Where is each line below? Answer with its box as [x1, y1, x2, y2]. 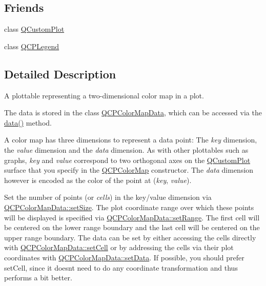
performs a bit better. [4, 272, 72, 283]
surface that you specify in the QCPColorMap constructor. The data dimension [4, 165, 254, 175]
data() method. [4, 117, 52, 128]
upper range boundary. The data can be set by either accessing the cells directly [4, 232, 256, 242]
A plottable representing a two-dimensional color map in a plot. [4, 90, 204, 100]
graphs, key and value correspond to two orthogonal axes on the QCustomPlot [4, 154, 251, 165]
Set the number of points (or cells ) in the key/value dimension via [4, 192, 212, 202]
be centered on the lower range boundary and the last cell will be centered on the [4, 222, 260, 233]
